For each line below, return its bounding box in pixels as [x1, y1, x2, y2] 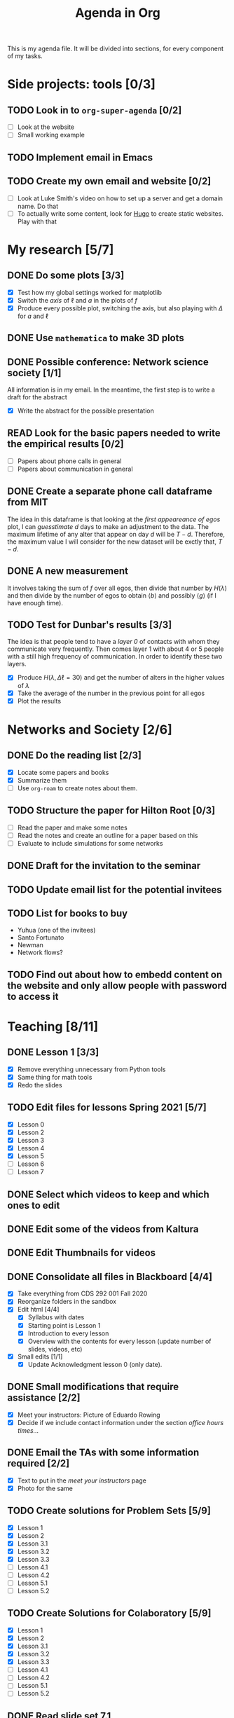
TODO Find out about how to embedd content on [7, 968, 223, 980]
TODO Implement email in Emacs [7, 151, 153, 163]
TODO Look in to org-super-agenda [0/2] [7, 104, 182, 116]
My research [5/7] [7, 242, 114, 257]
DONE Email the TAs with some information [7, 1447, 200, 1459]
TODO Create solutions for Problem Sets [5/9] [7, 1505, 212, 1517]
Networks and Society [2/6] [7, 722, 173, 737]
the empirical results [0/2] [7, 438, 124, 450]
